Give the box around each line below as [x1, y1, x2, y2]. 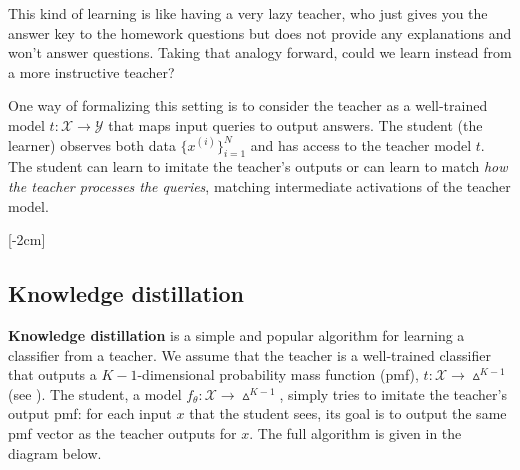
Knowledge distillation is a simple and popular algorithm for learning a [8, 324, 465, 345]
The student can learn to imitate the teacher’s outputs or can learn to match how [8, 156, 508, 177]
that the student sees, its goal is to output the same [189, 403, 507, 424]
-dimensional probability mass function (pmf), [137, 364, 419, 385]
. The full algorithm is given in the [249, 422, 462, 443]
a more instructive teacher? [8, 61, 175, 82]
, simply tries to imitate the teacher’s [279, 383, 507, 404]
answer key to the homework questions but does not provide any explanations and [8, 22, 512, 43]
